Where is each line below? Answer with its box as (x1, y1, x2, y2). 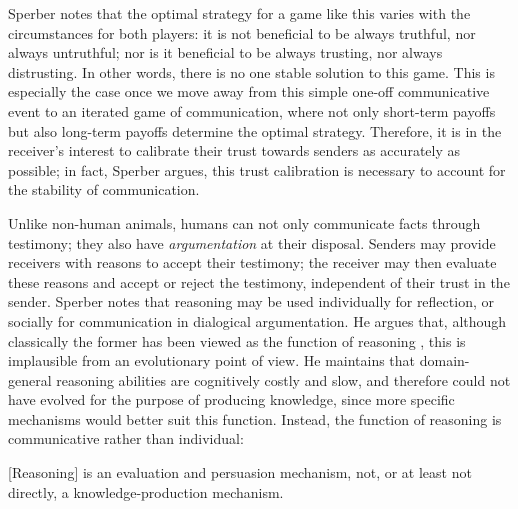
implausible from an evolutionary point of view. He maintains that (8, 350, 416, 371)
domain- (419, 350, 470, 371)
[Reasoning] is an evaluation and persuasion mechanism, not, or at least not (8, 462, 472, 483)
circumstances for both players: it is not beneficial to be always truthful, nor (8, 22, 476, 43)
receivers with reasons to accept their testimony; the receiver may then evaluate (8, 252, 497, 273)
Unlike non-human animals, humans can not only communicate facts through (8, 212, 481, 233)
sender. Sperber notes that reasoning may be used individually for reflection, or (8, 291, 494, 312)
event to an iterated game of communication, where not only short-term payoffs (8, 100, 496, 121)
